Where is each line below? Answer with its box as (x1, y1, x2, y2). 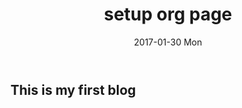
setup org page (103, 3, 233, 26)
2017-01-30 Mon (133, 36, 203, 48)
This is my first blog (10, 81, 137, 98)
